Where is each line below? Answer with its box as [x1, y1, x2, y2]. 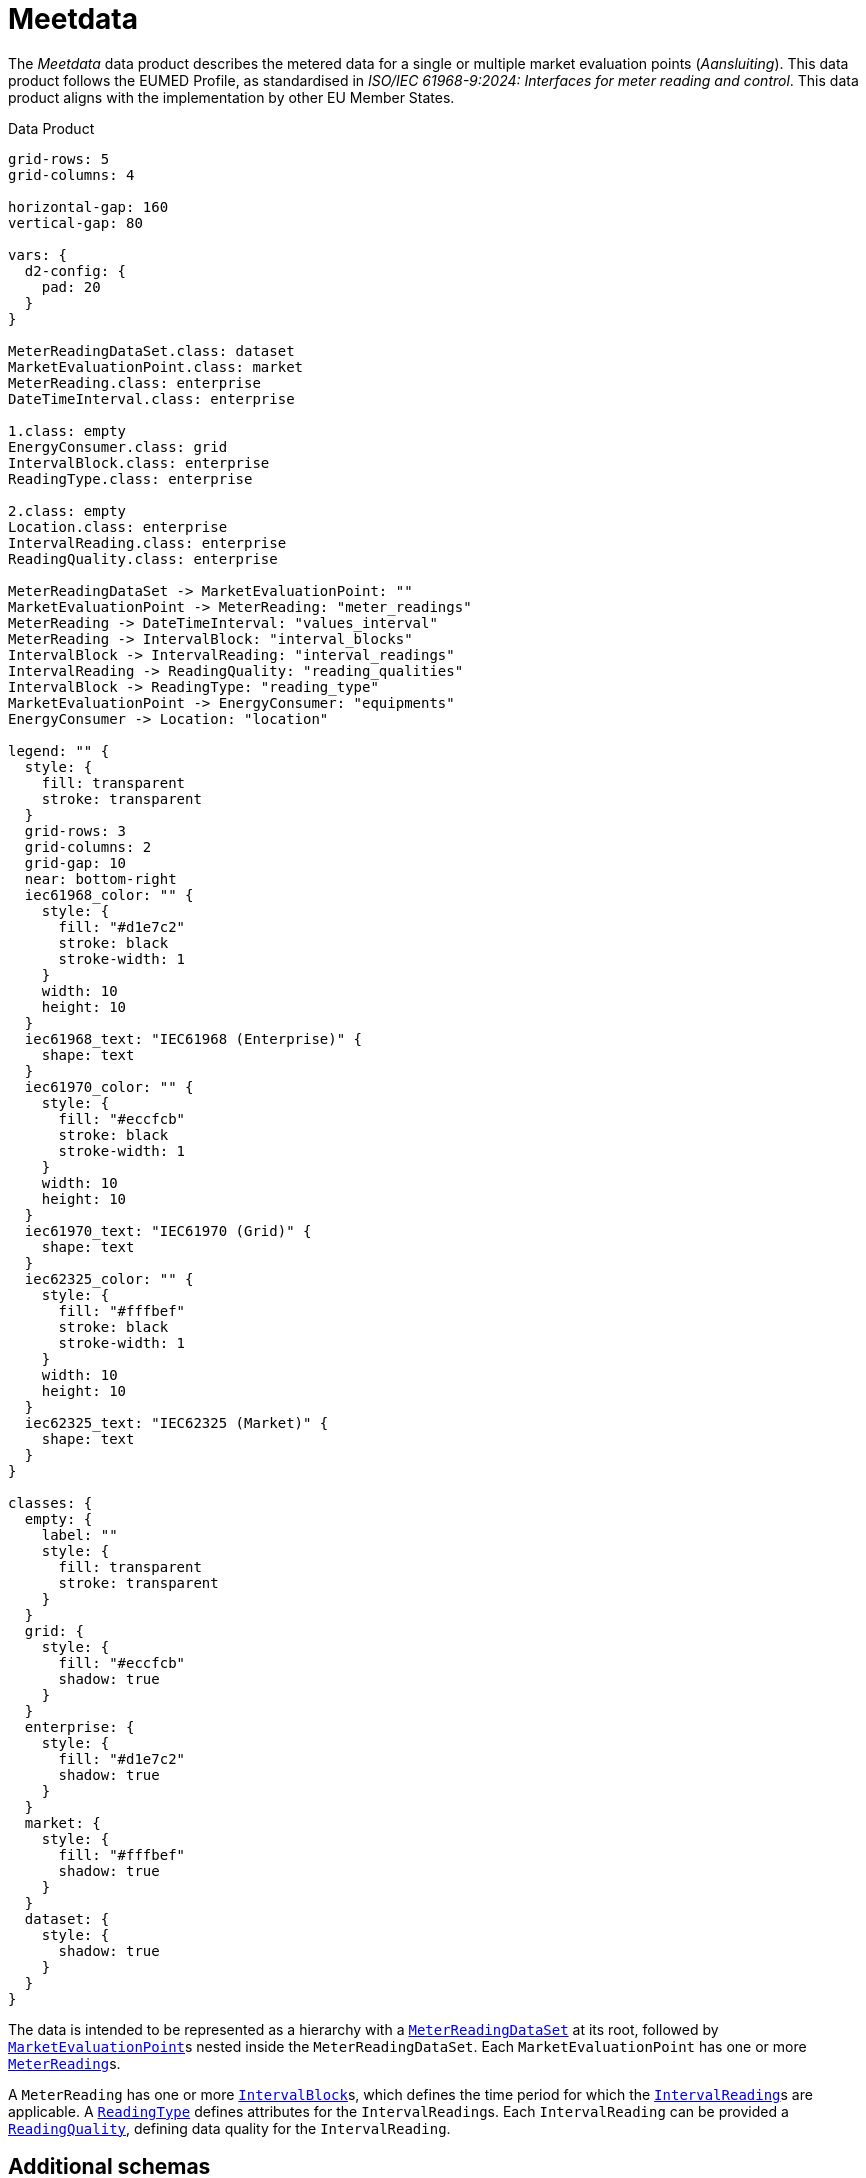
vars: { [8, 246, 68, 263]
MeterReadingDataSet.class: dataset [8, 342, 295, 359]
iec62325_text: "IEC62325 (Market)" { [24, 1414, 329, 1431]
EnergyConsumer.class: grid [8, 438, 228, 455]
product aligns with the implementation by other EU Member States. [8, 88, 455, 106]
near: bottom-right [24, 870, 177, 887]
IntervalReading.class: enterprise [8, 534, 287, 551]
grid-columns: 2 [24, 838, 152, 855]
